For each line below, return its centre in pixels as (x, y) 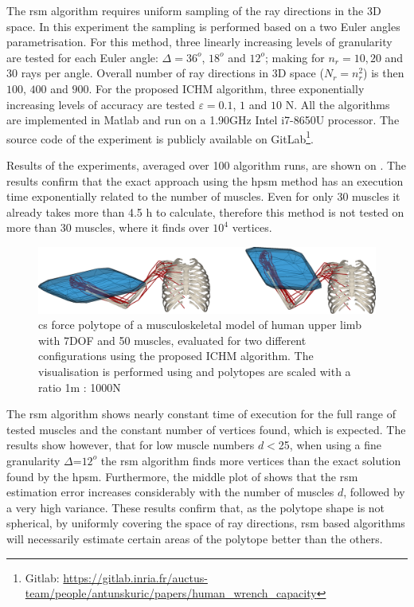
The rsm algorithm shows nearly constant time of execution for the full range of (201, 414)
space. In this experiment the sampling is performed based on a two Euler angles (203, 26)
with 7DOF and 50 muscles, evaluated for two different (172, 340)
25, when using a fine (330, 445)
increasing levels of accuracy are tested (101, 104)
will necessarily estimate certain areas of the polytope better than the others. (195, 538)
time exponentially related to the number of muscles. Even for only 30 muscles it (203, 196)
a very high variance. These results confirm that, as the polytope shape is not (196, 507)
